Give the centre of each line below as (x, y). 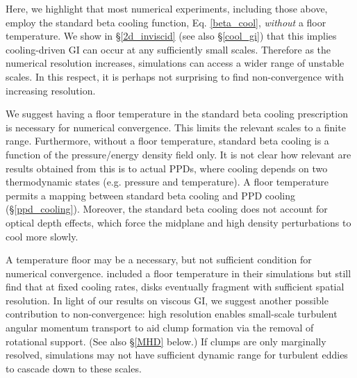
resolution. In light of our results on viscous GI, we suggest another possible (167, 300)
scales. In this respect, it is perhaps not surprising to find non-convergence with (175, 76)
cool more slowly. (42, 236)
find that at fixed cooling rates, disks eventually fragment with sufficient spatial (175, 287)
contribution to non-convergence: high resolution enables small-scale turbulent (172, 314)
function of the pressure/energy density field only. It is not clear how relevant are (178, 154)
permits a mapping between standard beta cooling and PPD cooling (150, 195)
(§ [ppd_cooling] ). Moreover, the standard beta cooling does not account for (167, 209)
